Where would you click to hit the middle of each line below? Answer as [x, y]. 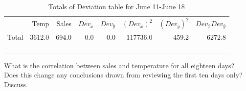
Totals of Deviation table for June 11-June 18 [117, 6]
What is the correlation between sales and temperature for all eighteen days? [119, 65]
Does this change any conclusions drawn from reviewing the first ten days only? [123, 75]
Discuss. [16, 84]
